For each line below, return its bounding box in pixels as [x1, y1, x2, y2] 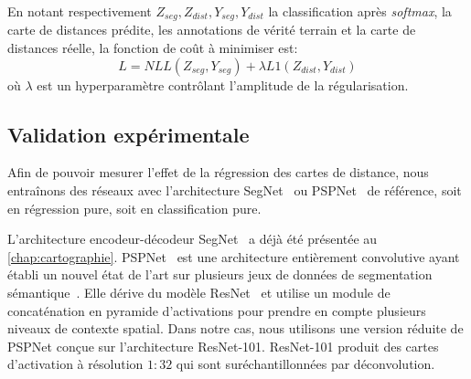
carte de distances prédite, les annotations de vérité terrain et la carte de [7, 20, 416, 39]
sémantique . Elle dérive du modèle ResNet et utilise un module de [7, 283, 391, 301]
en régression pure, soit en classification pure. [7, 198, 262, 217]
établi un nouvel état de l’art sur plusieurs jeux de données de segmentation [7, 265, 433, 284]
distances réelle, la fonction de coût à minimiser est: [7, 38, 298, 58]
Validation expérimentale [7, 120, 250, 148]
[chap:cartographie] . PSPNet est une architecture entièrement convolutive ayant [7, 247, 460, 266]
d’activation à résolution [7, 354, 144, 374]
